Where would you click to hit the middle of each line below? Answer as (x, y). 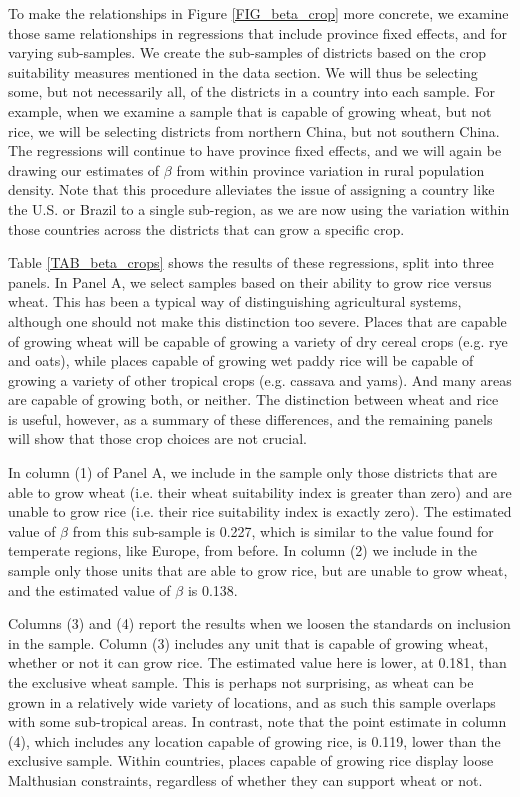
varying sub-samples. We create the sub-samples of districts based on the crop (247, 52)
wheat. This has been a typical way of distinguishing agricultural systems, (235, 301)
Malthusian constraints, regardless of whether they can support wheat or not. (245, 779)
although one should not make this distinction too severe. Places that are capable (257, 320)
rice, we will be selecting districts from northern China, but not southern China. (254, 130)
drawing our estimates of (84, 169)
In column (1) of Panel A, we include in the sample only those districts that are (253, 472)
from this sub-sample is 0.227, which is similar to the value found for (283, 530)
